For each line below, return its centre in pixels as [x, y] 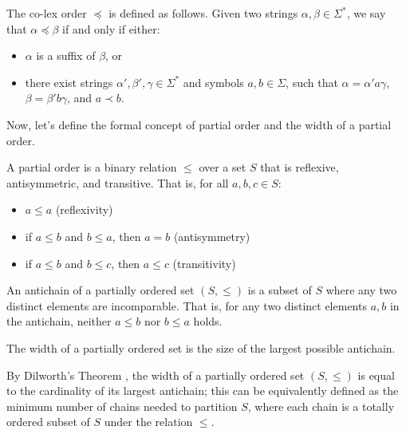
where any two [361, 290]
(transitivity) [204, 263]
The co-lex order [47, 13]
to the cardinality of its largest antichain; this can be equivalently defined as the [203, 391]
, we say [366, 13]
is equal [376, 375]
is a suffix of [66, 55]
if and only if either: [111, 28]
